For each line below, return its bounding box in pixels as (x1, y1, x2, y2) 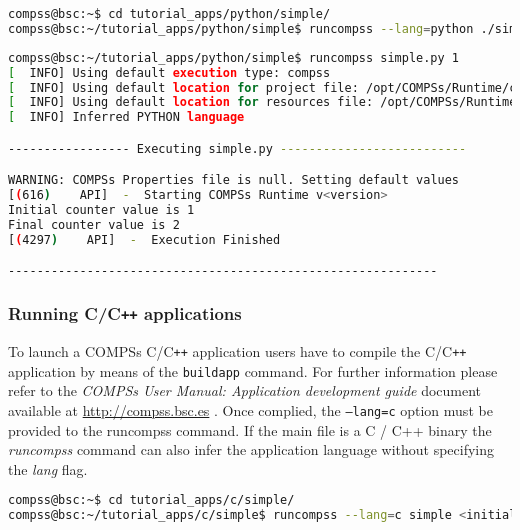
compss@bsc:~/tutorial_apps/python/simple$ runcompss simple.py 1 (8, 50, 460, 65)
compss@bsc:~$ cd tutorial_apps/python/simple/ (8, 7, 331, 21)
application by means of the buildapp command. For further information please (8, 360, 498, 381)
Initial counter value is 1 (8, 203, 195, 218)
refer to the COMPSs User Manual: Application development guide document (8, 380, 482, 401)
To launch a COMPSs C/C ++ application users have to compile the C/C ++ (8, 341, 467, 361)
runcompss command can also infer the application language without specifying (8, 439, 495, 460)
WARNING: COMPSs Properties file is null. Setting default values (8, 173, 460, 188)
